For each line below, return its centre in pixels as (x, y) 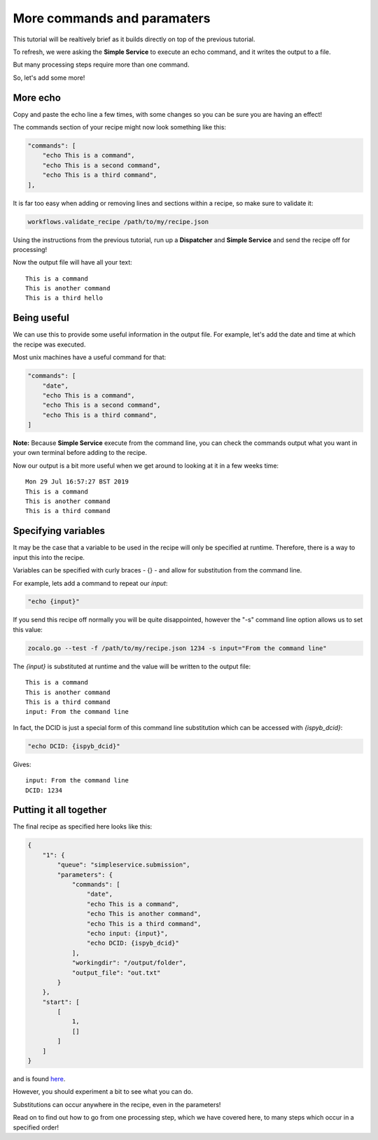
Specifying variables (59, 531)
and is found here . (39, 1079)
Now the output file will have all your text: (72, 262)
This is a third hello (64, 298)
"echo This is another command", (144, 914)
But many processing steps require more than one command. (101, 65)
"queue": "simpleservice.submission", (124, 865)
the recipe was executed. (49, 344)
